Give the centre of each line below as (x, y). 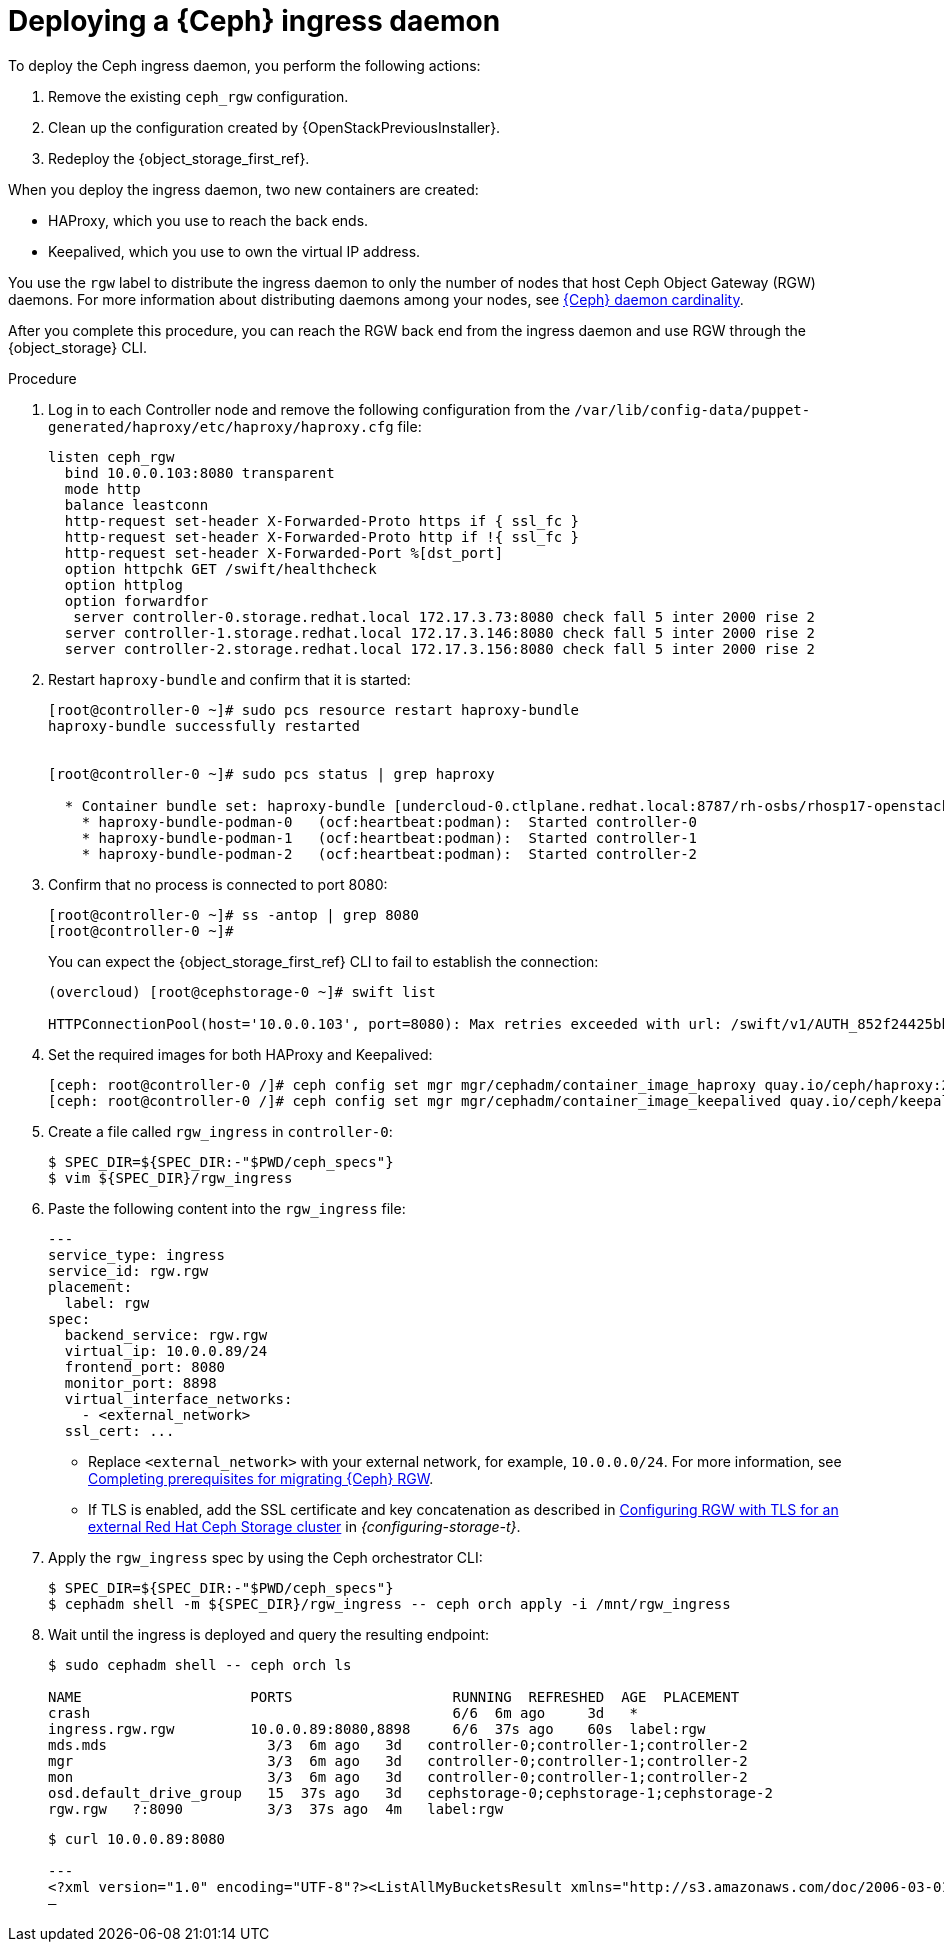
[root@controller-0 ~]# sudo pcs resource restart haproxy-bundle (314, 709)
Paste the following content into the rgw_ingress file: (227, 1208)
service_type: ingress (137, 1254)
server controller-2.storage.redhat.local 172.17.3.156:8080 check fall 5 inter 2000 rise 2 (440, 648)
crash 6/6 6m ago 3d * (343, 1712)
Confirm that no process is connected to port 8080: (218, 884)
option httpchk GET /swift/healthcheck (220, 568)
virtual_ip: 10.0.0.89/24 (166, 1350)
